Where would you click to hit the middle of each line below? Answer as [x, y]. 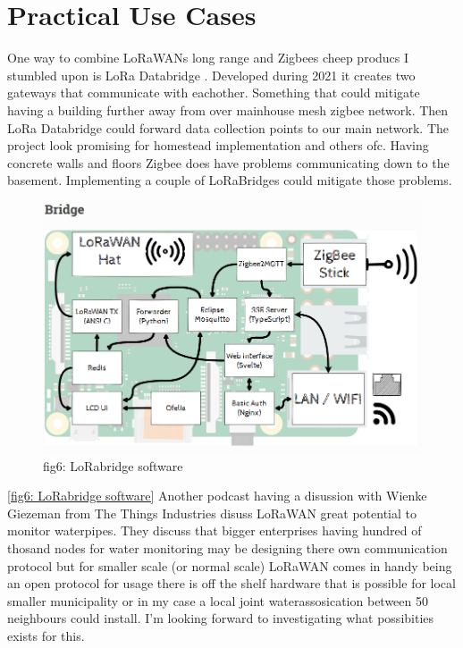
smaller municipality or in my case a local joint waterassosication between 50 [218, 600]
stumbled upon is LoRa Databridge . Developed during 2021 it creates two [211, 75]
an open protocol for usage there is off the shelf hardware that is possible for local [231, 583]
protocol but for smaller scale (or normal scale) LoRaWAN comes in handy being [230, 565]
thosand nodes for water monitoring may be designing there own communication [227, 548]
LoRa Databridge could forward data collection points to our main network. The [228, 127]
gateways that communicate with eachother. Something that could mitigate [214, 93]
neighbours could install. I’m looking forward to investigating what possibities [221, 618]
